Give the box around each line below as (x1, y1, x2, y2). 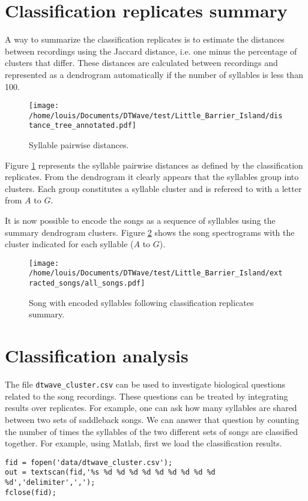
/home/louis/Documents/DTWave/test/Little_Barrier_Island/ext (29, 269, 283, 278)
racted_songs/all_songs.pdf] (29, 279, 145, 288)
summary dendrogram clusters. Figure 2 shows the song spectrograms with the (5, 226, 295, 238)
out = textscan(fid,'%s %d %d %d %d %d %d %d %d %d (5, 468, 216, 477)
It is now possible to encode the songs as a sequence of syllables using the (5, 214, 276, 227)
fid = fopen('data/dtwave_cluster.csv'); (5, 458, 173, 467)
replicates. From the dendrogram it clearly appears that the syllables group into (5, 170, 299, 183)
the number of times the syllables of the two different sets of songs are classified (5, 425, 298, 437)
